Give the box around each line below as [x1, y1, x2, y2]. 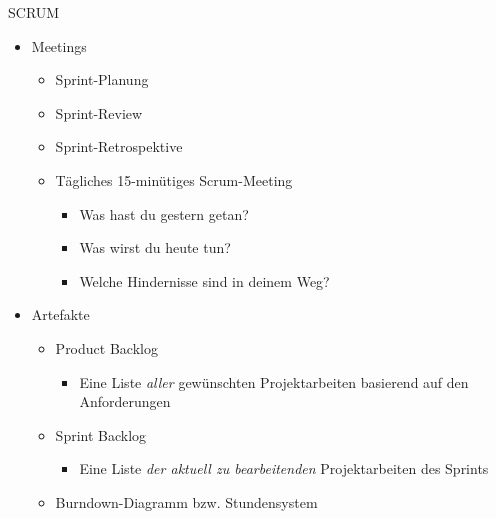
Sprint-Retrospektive [55, 136, 183, 157]
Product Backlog [55, 337, 158, 358]
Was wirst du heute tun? [79, 237, 231, 258]
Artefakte [31, 304, 90, 325]
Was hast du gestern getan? [79, 203, 249, 224]
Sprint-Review [55, 102, 143, 123]
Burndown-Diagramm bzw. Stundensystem [55, 491, 318, 512]
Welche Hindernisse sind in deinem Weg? [79, 270, 330, 291]
